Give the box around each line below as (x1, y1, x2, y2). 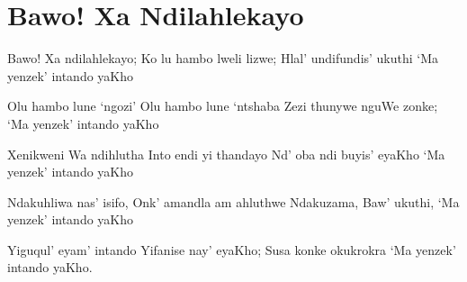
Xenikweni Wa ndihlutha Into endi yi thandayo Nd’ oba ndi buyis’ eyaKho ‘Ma (7, 144, 445, 163)
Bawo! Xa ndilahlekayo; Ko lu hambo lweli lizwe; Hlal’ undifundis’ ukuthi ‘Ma (7, 49, 439, 68)
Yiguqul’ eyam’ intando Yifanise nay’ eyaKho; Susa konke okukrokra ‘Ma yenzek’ (7, 240, 456, 259)
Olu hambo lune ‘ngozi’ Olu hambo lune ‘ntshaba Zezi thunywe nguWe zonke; (7, 96, 438, 115)
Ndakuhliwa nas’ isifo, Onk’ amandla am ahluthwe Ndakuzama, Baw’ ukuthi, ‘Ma (7, 192, 460, 211)
